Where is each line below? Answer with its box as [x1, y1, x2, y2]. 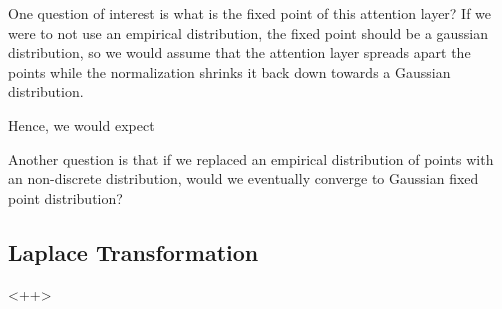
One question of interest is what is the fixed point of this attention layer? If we [8, 3, 492, 23]
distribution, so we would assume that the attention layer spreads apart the [8, 42, 471, 63]
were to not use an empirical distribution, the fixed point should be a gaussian [8, 22, 489, 43]
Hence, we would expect [8, 114, 155, 135]
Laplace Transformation [8, 236, 259, 267]
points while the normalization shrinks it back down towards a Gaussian [8, 61, 451, 82]
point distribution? [8, 187, 123, 208]
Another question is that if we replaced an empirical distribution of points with [8, 148, 494, 169]
